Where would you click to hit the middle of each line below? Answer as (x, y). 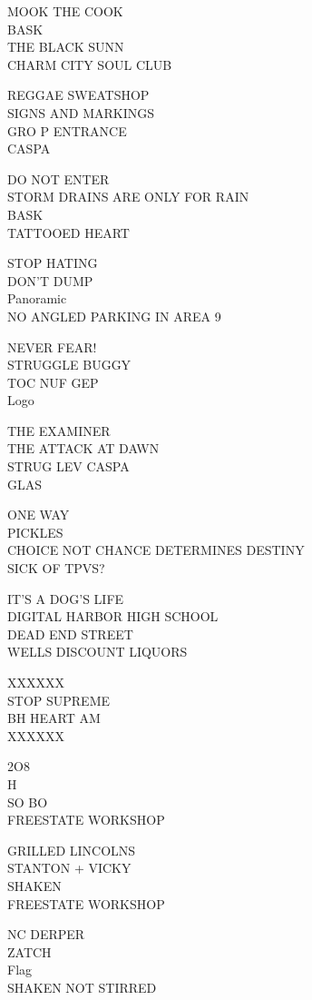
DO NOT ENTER (58, 178)
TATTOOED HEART (68, 232)
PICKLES (35, 532)
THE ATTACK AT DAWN (83, 448)
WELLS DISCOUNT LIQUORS (97, 652)
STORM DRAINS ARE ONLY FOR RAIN (128, 197)
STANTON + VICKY (69, 868)
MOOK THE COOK (65, 11)
